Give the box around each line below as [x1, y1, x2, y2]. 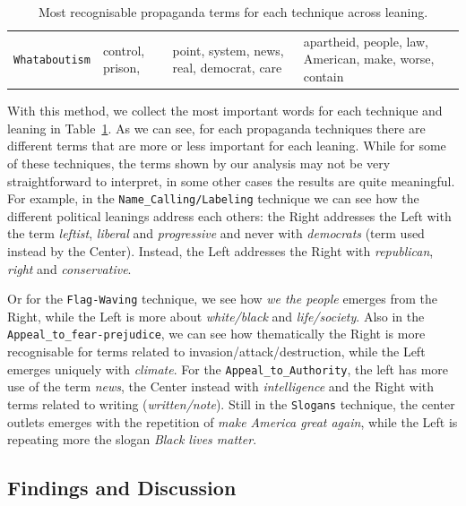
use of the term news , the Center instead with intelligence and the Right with [7, 377, 435, 396]
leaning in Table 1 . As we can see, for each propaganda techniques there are [7, 118, 426, 137]
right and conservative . [7, 259, 132, 278]
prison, [102, 58, 141, 77]
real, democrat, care [172, 58, 282, 77]
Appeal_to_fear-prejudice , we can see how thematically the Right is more [7, 324, 426, 343]
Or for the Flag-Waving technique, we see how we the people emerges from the [7, 289, 437, 308]
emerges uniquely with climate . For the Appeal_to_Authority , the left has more [7, 359, 449, 378]
